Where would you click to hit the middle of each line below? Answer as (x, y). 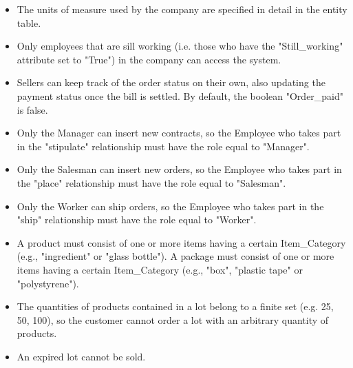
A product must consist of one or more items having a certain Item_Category (181, 242)
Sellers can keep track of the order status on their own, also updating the (171, 82)
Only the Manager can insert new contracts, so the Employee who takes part (179, 133)
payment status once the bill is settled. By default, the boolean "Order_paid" (180, 95)
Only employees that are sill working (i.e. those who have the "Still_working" (180, 46)
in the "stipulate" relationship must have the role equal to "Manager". (163, 146)
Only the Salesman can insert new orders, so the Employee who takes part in (179, 169)
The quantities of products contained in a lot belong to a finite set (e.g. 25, (175, 306)
